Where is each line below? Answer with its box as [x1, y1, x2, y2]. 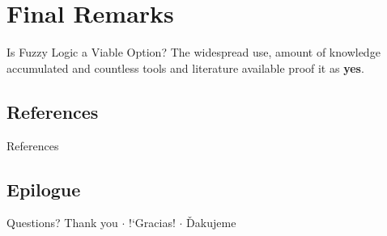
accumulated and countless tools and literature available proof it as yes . [6, 59, 364, 76]
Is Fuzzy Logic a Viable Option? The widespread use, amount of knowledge [6, 44, 381, 61]
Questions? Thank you [6, 214, 118, 231]
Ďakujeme [186, 214, 236, 231]
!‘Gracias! [129, 214, 176, 231]
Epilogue [6, 176, 81, 201]
